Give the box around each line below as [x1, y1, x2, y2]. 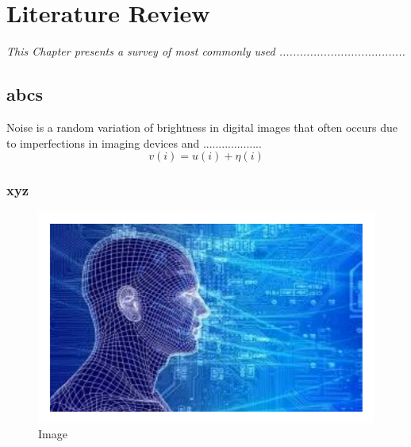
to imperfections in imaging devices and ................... [6, 134, 262, 151]
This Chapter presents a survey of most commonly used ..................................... [6, 43, 405, 60]
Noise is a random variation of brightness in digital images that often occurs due [6, 118, 398, 135]
